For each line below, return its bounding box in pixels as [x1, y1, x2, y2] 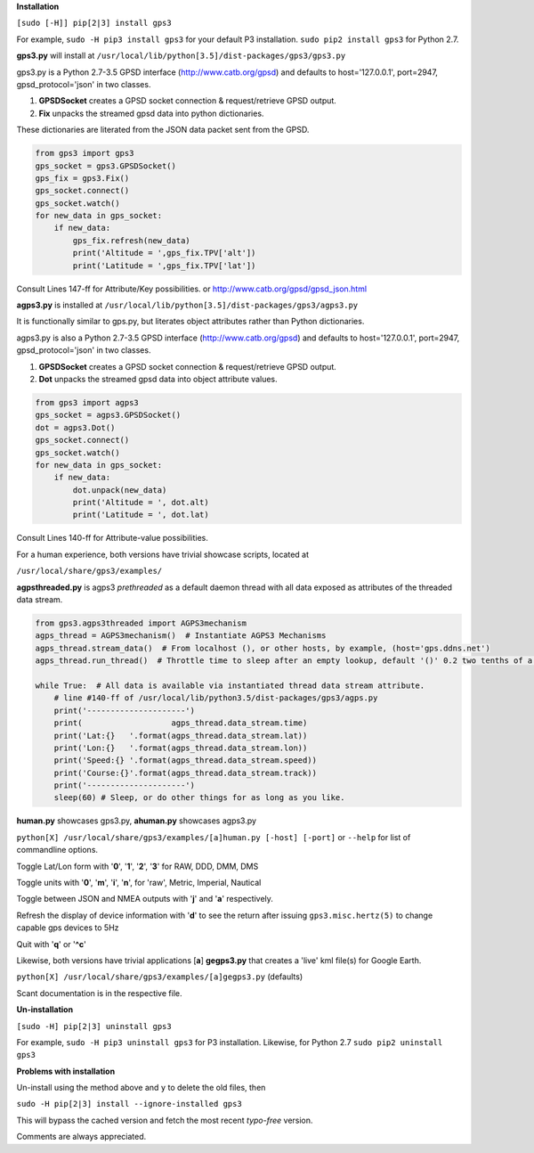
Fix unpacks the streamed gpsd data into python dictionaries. [38, 108, 264, 119]
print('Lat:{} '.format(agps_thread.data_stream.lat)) [53, 731, 308, 740]
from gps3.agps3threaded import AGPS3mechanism [35, 617, 247, 628]
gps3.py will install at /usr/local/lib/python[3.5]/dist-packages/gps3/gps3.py [16, 50, 346, 61]
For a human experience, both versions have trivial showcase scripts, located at [16, 549, 310, 560]
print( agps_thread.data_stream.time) [53, 718, 308, 728]
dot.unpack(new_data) [72, 485, 167, 495]
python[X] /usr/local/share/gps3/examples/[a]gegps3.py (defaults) [16, 971, 303, 982]
